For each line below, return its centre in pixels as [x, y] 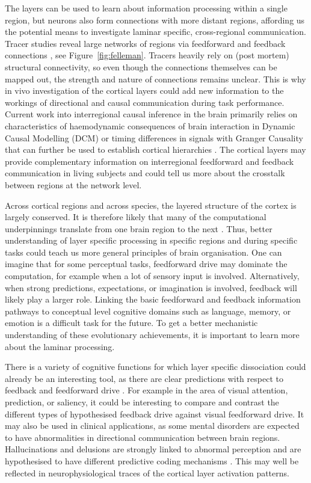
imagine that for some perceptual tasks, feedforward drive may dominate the [146, 264]
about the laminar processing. [60, 346]
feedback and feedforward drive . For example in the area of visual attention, [146, 390]
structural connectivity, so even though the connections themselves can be [141, 66]
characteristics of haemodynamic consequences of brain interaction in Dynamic [150, 125]
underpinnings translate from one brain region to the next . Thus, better [139, 228]
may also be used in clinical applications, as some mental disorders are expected [152, 426]
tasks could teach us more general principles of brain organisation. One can [143, 252]
